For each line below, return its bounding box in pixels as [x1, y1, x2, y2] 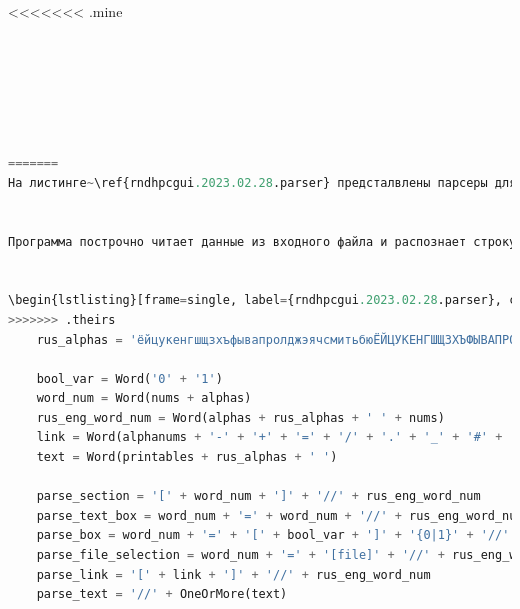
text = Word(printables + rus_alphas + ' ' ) [36, 450, 338, 465]
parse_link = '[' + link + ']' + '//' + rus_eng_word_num [36, 567, 431, 582]
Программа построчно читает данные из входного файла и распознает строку [8, 234, 517, 249]
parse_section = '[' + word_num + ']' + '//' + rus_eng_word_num [36, 489, 481, 504]
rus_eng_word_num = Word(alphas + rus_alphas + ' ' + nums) [36, 410, 445, 425]
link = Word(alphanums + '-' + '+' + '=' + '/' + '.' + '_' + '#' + [36, 430, 503, 445]
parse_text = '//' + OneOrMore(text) [36, 587, 288, 602]
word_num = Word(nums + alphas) [36, 391, 252, 406]
